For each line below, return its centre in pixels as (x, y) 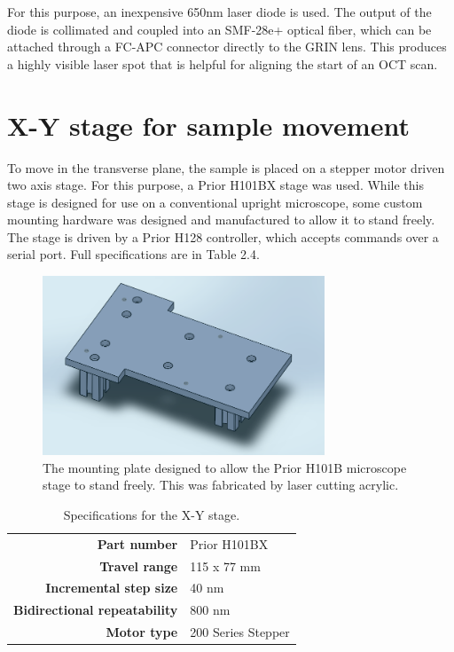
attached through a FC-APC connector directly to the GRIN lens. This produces (227, 47)
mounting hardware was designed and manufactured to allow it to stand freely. (221, 220)
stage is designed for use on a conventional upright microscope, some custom (215, 202)
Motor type (142, 632)
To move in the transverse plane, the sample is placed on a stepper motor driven (226, 167)
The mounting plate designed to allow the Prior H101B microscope (225, 467)
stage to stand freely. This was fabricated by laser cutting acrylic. (221, 485)
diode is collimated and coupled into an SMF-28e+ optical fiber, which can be (219, 29)
